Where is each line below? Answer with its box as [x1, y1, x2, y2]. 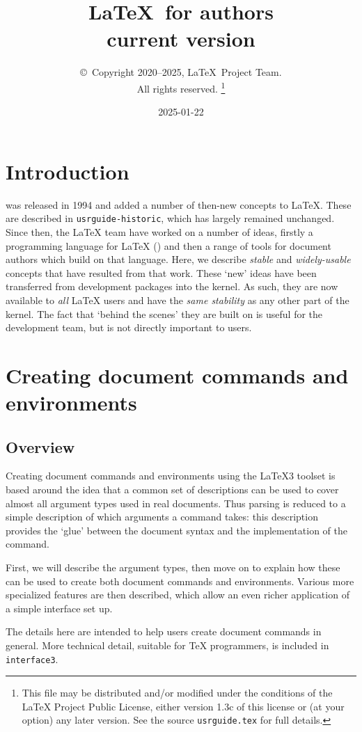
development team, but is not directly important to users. [6, 320, 252, 335]
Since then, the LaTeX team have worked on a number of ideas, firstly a [6, 224, 313, 239]
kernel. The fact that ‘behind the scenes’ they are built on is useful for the [6, 306, 323, 321]
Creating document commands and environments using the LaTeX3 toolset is [6, 468, 336, 483]
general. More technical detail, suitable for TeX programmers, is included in [6, 637, 329, 652]
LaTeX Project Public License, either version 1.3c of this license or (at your [22, 699, 345, 713]
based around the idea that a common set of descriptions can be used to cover [6, 482, 339, 497]
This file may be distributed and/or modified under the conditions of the [22, 685, 333, 700]
